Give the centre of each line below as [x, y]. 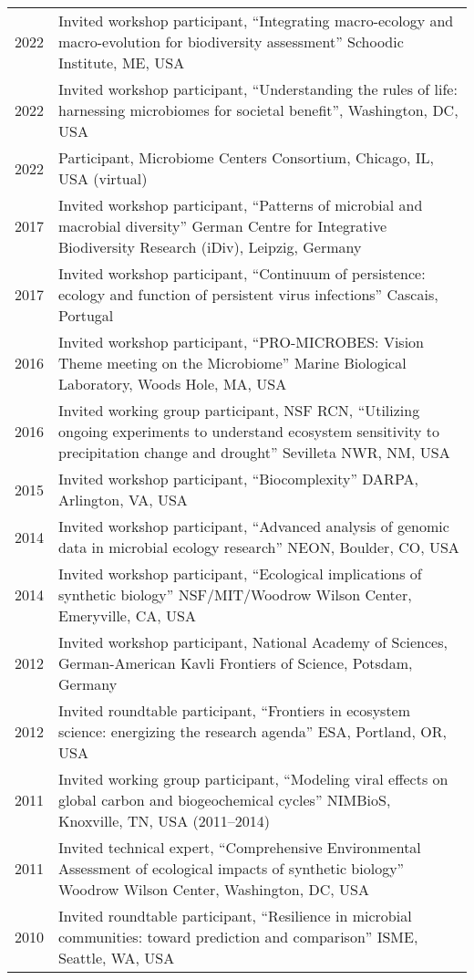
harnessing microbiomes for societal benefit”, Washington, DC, [258, 110]
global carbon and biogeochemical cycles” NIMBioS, [225, 800]
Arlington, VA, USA [123, 500]
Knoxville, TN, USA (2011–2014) [165, 821]
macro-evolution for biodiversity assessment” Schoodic [231, 42]
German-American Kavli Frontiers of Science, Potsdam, [236, 663]
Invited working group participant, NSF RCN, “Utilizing [239, 410]
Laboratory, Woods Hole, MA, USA [173, 384]
